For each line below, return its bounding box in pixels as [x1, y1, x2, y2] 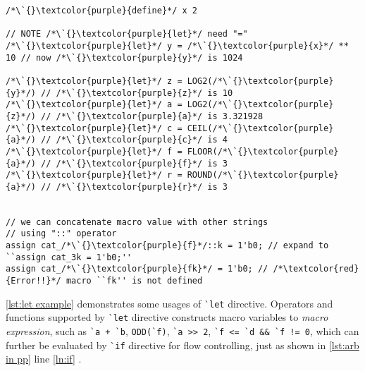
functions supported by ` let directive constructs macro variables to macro [6, 310, 328, 324]
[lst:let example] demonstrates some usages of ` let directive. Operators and [6, 296, 333, 310]
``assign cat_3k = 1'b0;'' [6, 252, 132, 262]
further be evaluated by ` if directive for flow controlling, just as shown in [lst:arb [6, 337, 359, 352]
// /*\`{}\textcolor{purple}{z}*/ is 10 [41, 87, 233, 98]
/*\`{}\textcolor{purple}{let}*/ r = [6, 170, 182, 181]
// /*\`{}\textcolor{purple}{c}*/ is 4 [41, 135, 228, 145]
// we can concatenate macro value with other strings [6, 217, 268, 227]
